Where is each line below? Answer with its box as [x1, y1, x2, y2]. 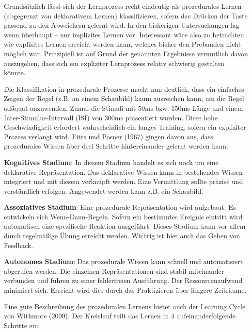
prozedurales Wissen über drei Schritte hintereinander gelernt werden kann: [4, 141, 229, 151]
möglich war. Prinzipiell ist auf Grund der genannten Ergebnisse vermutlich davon [4, 48, 248, 58]
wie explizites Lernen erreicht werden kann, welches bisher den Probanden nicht [4, 39, 241, 49]
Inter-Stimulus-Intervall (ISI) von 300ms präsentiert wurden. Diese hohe [4, 112, 218, 122]
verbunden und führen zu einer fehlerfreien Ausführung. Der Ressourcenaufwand [4, 275, 243, 285]
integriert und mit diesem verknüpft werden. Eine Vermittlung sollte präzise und [4, 176, 243, 186]
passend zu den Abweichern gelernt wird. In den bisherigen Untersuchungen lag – [4, 20, 245, 30]
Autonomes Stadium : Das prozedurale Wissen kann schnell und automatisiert [4, 256, 243, 266]
